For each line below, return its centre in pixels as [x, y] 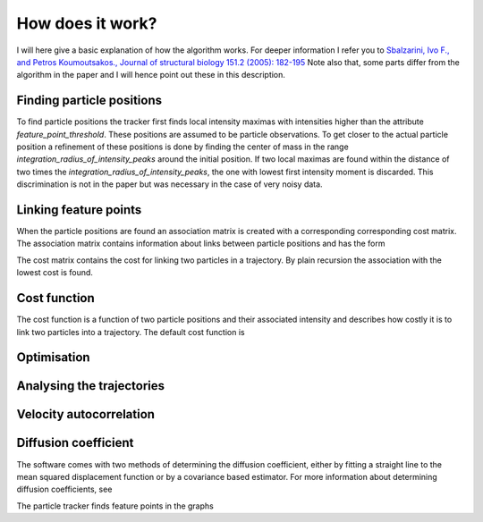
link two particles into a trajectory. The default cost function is [131, 332]
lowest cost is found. [55, 273]
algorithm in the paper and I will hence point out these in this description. [151, 75]
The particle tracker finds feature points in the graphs [115, 506]
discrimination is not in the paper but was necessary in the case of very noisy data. [169, 184]
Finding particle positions [89, 101]
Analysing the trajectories [91, 386]
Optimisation [53, 358]
